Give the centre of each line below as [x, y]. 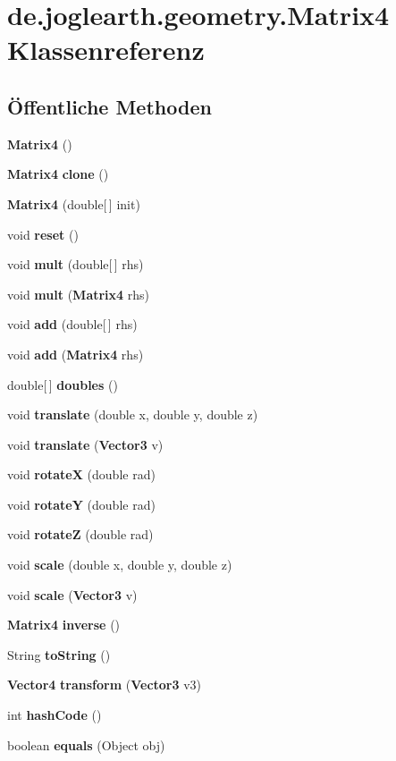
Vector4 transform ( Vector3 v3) [105, 685]
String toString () [59, 654]
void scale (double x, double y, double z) [120, 565]
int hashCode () [55, 715]
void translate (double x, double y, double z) [133, 414]
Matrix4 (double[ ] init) [74, 203]
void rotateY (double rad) [81, 504]
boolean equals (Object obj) [86, 744]
